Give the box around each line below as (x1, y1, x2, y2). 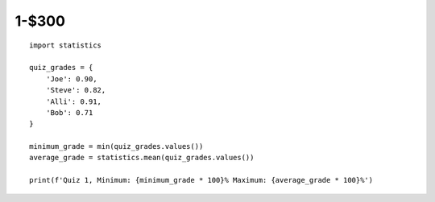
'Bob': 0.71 (45, 108, 93, 117)
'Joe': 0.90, (45, 74, 97, 84)
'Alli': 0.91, (45, 97, 102, 106)
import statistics (29, 40, 102, 50)
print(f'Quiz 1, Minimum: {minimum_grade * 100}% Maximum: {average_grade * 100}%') (29, 175, 374, 185)
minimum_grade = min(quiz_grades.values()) (29, 142, 204, 151)
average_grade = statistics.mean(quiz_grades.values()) (29, 153, 255, 163)
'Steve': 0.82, (45, 85, 106, 95)
